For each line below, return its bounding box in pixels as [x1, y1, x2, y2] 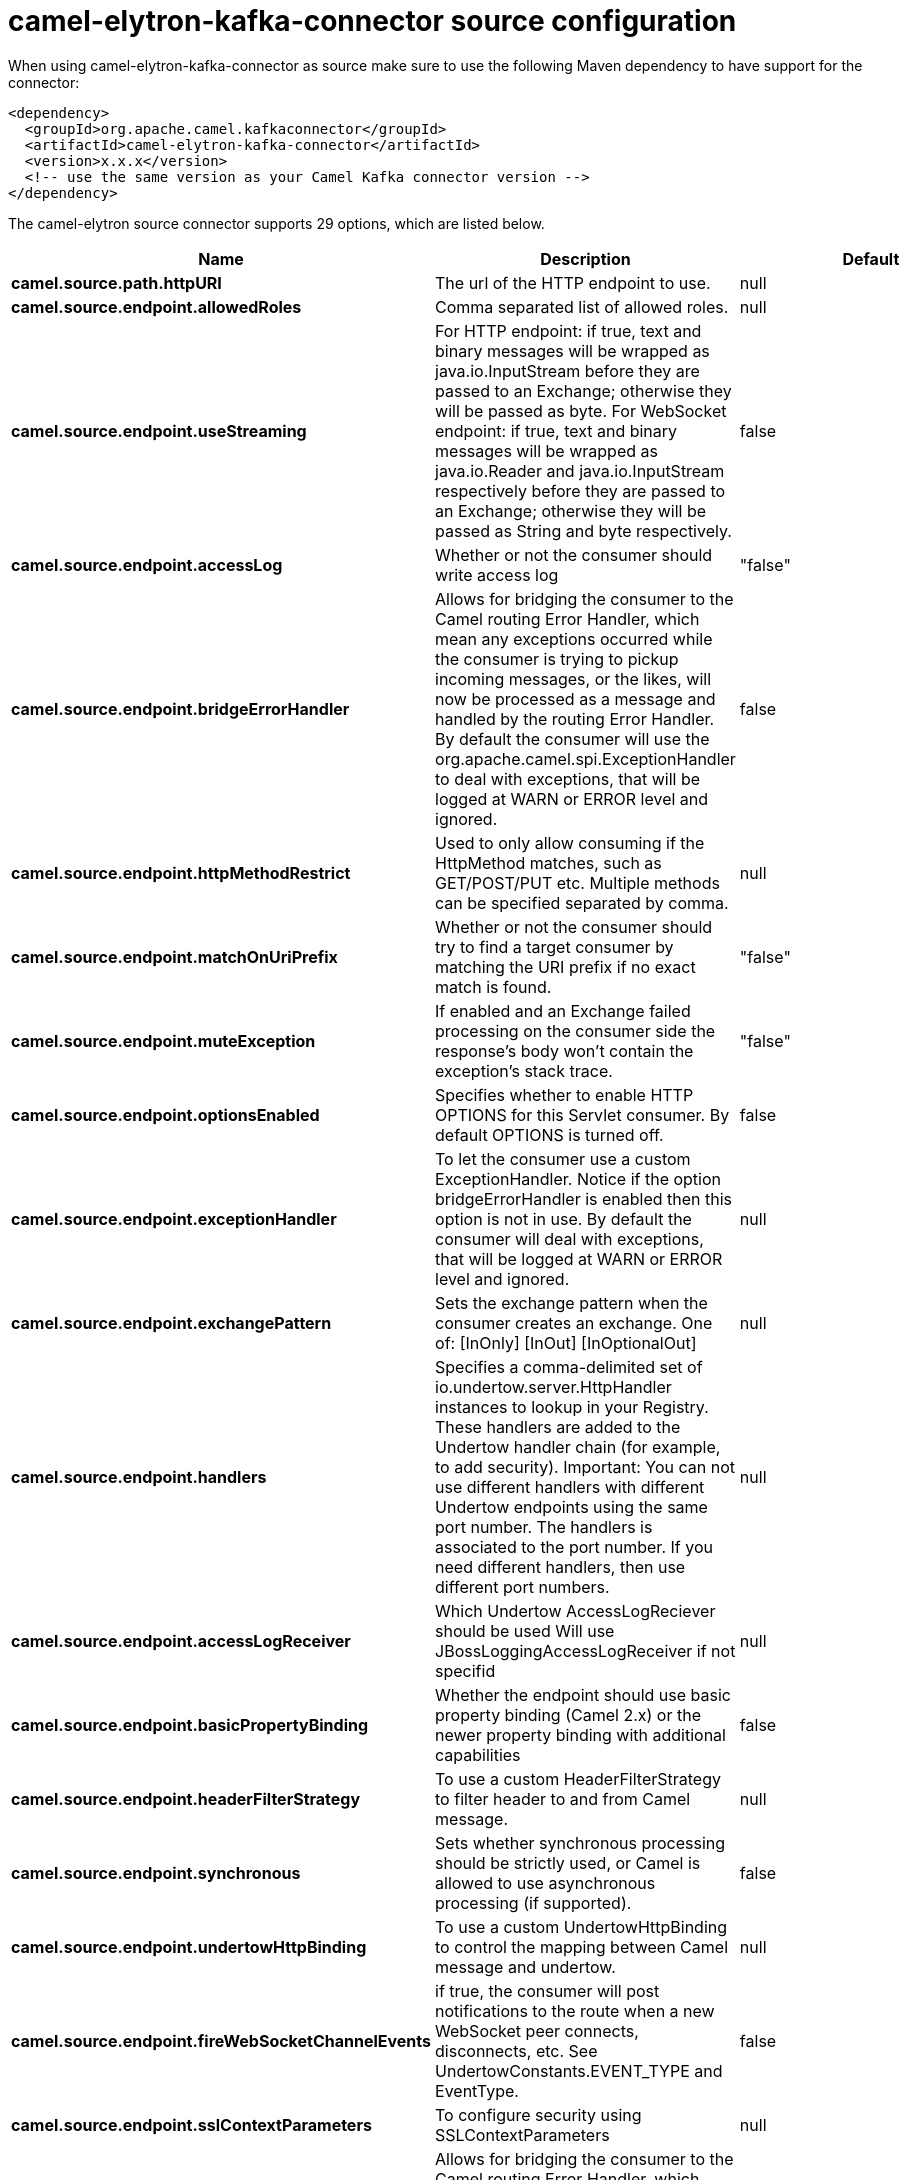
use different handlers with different [435, 1476, 705, 1497]
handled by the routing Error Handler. [435, 708, 715, 729]
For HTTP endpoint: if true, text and [435, 320, 702, 341]
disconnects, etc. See [435, 2040, 598, 2061]
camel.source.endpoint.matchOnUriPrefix [11, 946, 338, 967]
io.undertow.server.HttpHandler [435, 1376, 672, 1397]
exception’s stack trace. [435, 1060, 613, 1081]
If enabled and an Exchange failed [435, 1000, 691, 1021]
